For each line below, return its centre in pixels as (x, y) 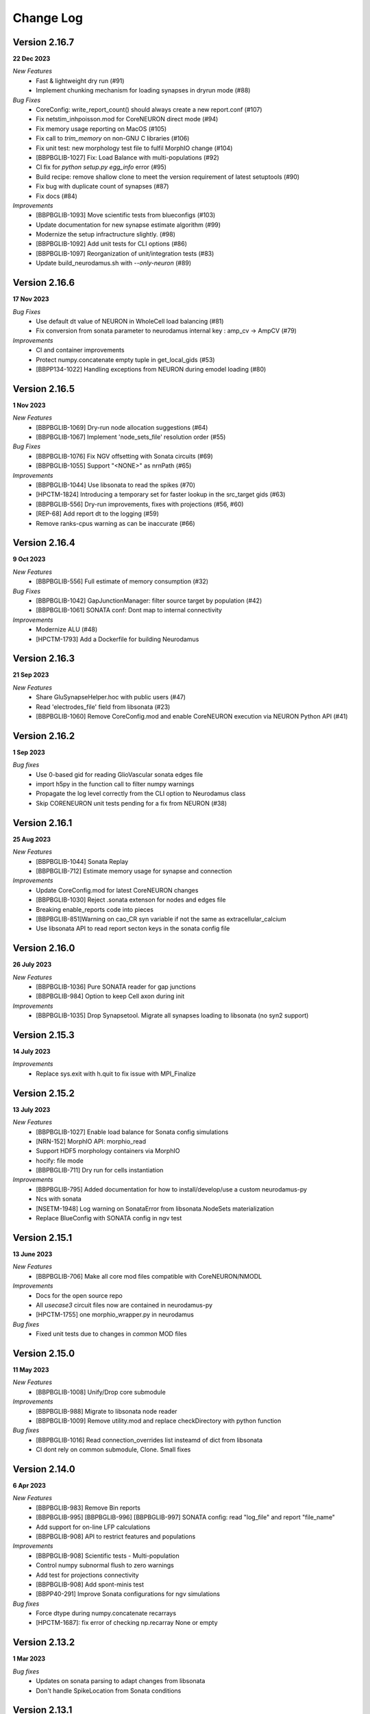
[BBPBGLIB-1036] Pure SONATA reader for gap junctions (116, 987)
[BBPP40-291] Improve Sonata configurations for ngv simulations (128, 1594)
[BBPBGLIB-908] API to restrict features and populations (116, 1536)
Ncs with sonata (59, 1199)
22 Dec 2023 (32, 59)
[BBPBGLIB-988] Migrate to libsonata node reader (107, 1411)
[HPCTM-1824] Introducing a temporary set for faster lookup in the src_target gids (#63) (161, 494)
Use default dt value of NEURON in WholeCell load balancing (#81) (130, 321)
